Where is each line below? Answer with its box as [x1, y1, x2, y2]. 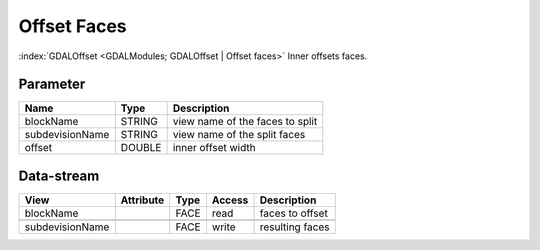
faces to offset [259, 206, 329, 220]
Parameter [18, 76, 86, 93]
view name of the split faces [172, 128, 306, 142]
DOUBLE [120, 141, 162, 155]
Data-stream [18, 167, 100, 184]
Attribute [120, 193, 165, 207]
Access [211, 193, 249, 207]
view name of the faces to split [172, 115, 318, 129]
